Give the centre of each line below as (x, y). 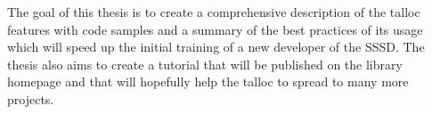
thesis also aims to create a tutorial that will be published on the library (205, 64)
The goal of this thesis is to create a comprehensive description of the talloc (214, 12)
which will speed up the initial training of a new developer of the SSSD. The (216, 47)
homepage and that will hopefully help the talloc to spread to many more (208, 81)
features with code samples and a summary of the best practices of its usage (215, 29)
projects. (31, 98)
